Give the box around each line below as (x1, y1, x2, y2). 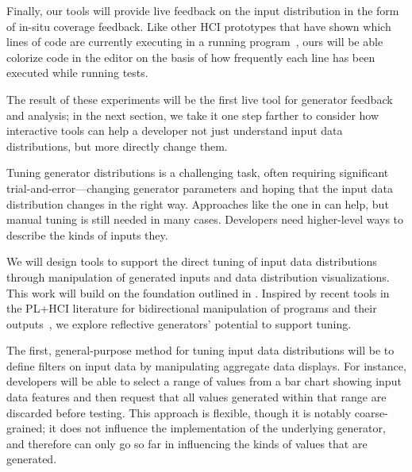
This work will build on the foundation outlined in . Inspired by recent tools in (6, 284, 390, 301)
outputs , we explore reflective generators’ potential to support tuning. (6, 315, 352, 332)
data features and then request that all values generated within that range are (6, 389, 387, 405)
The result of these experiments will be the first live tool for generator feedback (6, 90, 393, 107)
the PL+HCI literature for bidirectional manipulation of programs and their (6, 300, 377, 317)
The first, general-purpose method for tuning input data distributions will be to (6, 342, 395, 359)
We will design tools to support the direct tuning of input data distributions (6, 253, 377, 270)
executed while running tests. (6, 64, 148, 81)
